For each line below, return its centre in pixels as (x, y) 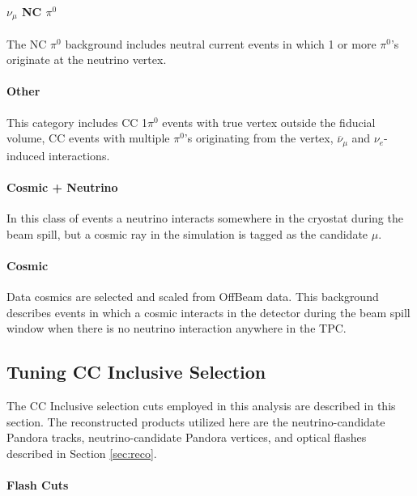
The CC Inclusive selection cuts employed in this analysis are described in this (201, 406)
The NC (27, 43)
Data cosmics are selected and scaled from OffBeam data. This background (193, 297)
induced (26, 155)
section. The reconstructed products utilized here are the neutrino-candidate (196, 421)
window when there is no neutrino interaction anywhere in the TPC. (177, 328)
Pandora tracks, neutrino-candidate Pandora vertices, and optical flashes (187, 437)
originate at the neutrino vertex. (87, 59)
